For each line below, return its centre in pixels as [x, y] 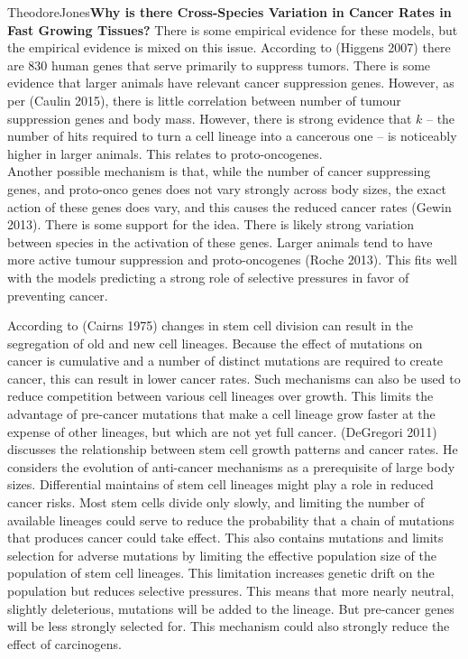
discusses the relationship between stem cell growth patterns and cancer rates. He [233, 449]
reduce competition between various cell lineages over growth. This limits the [220, 396]
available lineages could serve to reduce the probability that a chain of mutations [231, 520]
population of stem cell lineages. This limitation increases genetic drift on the [221, 573]
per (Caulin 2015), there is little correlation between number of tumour [204, 100]
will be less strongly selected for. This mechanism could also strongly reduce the [229, 626]
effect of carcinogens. [64, 643]
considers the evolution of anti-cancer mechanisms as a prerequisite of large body [231, 466]
